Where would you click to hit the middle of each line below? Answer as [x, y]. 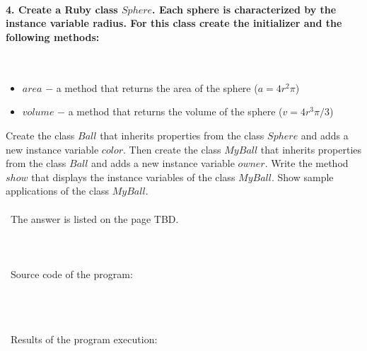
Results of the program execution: [84, 339]
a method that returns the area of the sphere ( [157, 87]
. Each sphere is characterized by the [244, 9]
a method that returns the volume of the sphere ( [175, 111]
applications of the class [58, 191]
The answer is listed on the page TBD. [94, 218]
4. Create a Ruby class [62, 9]
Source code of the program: [71, 274]
